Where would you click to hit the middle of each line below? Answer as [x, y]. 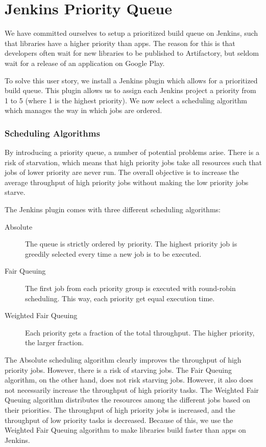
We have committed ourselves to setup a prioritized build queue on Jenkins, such [131, 33]
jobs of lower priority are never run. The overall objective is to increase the [122, 172]
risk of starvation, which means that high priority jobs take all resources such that [133, 162]
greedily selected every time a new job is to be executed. [113, 253]
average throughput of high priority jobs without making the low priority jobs [127, 182]
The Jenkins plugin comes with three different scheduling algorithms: [113, 209]
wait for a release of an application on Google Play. [85, 63]
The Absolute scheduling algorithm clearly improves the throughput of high [123, 360]
